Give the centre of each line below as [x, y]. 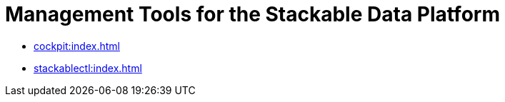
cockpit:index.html [77, 46]
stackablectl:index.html [88, 68]
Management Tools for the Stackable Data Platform [252, 14]
